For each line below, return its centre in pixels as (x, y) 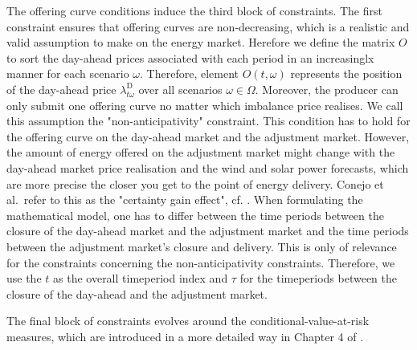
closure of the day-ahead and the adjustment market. (137, 293)
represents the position (346, 73)
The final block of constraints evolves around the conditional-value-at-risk (188, 321)
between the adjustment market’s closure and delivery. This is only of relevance (202, 246)
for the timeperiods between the (319, 278)
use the (24, 278)
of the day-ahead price (61, 89)
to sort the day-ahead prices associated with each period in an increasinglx (190, 57)
